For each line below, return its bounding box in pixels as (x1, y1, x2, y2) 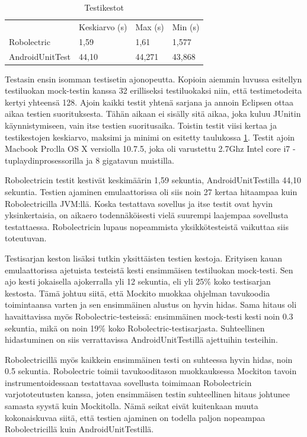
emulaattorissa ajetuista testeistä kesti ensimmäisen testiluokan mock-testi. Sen (5, 263, 293, 276)
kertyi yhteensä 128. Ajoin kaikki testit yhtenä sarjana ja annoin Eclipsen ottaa (5, 95, 294, 108)
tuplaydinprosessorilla (5, 154, 84, 166)
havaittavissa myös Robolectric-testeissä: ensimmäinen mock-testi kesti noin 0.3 (5, 310, 293, 322)
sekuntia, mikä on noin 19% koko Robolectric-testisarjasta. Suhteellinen (5, 321, 265, 334)
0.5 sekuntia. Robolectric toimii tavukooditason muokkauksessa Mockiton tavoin (5, 365, 297, 377)
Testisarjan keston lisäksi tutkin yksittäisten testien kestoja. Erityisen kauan (5, 251, 283, 264)
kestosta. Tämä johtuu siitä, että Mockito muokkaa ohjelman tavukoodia (5, 286, 270, 299)
